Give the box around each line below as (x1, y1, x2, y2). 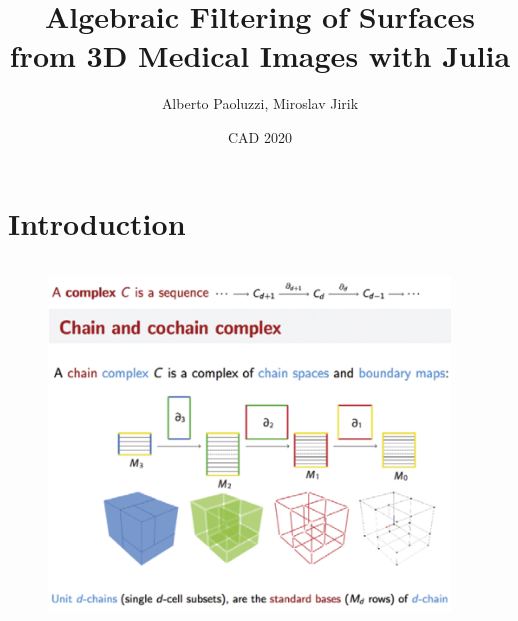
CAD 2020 (228, 126, 292, 147)
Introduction (8, 202, 186, 243)
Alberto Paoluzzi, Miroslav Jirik (161, 93, 359, 114)
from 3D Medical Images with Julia (9, 35, 511, 76)
